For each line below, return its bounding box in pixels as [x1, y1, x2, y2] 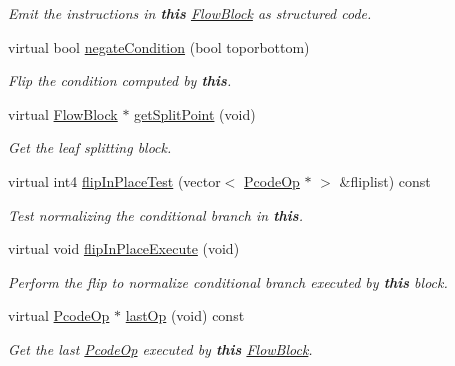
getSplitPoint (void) [134, 103, 256, 124]
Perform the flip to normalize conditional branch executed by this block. [8, 271, 448, 292]
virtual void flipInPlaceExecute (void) [8, 238, 240, 259]
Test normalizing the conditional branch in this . [8, 204, 303, 225]
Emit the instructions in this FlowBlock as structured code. [8, 3, 372, 23]
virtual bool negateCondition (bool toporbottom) [8, 36, 310, 57]
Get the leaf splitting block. [8, 137, 172, 158]
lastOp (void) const [125, 305, 245, 326]
